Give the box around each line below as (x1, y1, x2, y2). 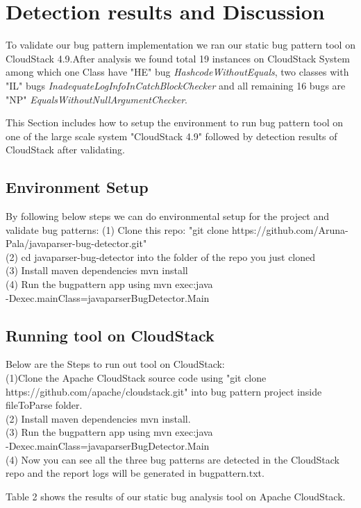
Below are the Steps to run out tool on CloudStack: (6, 357, 225, 371)
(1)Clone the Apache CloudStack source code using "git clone (6, 371, 267, 385)
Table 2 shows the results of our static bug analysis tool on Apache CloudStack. (6, 489, 346, 503)
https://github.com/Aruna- (231, 222, 349, 237)
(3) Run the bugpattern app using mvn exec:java (6, 425, 213, 439)
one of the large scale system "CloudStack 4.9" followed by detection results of (6, 128, 337, 143)
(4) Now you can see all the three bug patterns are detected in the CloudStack (6, 452, 339, 466)
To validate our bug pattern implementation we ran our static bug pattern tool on (6, 37, 355, 52)
